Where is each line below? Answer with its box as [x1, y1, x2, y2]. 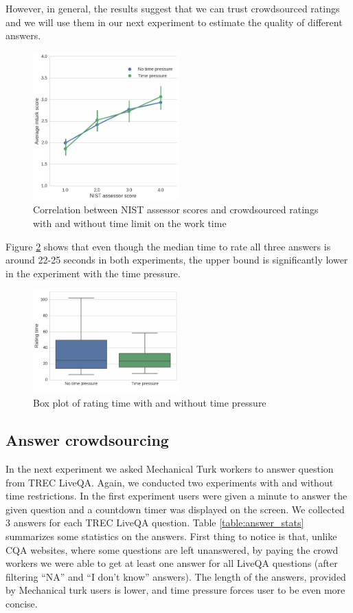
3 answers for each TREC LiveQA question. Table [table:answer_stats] [5, 515, 304, 530]
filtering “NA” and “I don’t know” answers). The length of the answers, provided [5, 569, 346, 583]
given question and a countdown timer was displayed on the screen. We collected [5, 502, 345, 516]
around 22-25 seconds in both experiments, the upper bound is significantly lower [5, 252, 348, 267]
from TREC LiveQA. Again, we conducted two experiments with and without [5, 475, 334, 489]
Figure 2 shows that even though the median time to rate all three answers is [5, 239, 331, 253]
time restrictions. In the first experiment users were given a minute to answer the [5, 488, 348, 503]
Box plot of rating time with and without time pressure [33, 396, 266, 410]
